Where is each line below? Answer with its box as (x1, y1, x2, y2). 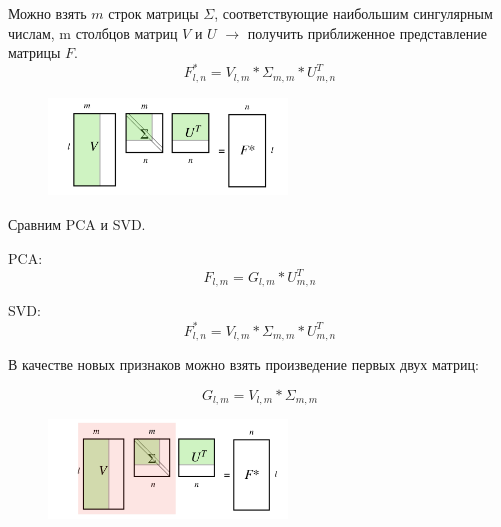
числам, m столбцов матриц (8, 22, 178, 43)
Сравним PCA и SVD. (8, 214, 146, 235)
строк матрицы (108, 3, 199, 23)
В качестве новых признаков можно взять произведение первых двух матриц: (8, 354, 479, 375)
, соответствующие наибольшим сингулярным (214, 3, 493, 23)
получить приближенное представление (247, 22, 487, 43)
